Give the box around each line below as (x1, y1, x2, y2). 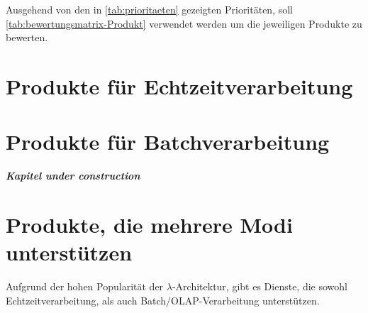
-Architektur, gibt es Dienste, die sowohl (172, 279, 347, 294)
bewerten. (6, 30, 48, 45)
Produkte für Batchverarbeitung (6, 127, 330, 156)
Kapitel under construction (6, 168, 140, 183)
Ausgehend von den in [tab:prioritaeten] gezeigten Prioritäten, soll (6, 2, 294, 16)
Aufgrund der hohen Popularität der (6, 279, 164, 294)
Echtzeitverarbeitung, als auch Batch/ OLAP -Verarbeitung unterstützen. (6, 292, 320, 307)
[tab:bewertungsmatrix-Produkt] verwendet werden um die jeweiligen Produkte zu (6, 16, 362, 31)
